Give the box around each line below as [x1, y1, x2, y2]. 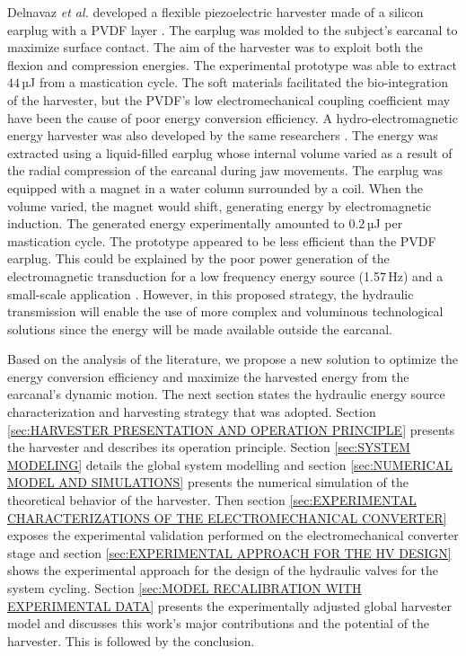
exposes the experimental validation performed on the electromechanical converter [7, 526, 459, 545]
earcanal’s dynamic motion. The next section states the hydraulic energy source [7, 385, 445, 403]
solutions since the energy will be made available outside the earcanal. [7, 319, 392, 338]
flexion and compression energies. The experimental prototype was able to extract [7, 55, 457, 74]
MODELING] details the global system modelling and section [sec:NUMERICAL [7, 455, 453, 474]
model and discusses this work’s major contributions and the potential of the [7, 614, 430, 633]
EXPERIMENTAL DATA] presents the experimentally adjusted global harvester [7, 596, 452, 615]
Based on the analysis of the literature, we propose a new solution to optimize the [7, 350, 458, 368]
